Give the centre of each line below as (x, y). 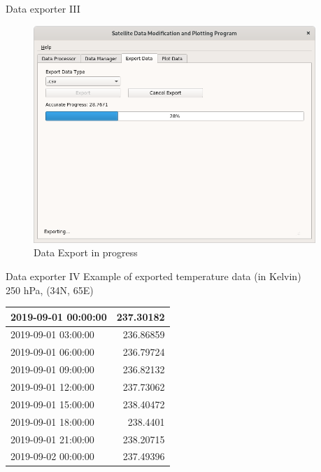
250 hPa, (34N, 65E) (50, 290)
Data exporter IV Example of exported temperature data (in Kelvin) (154, 276)
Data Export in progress (86, 252)
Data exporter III (43, 8)
